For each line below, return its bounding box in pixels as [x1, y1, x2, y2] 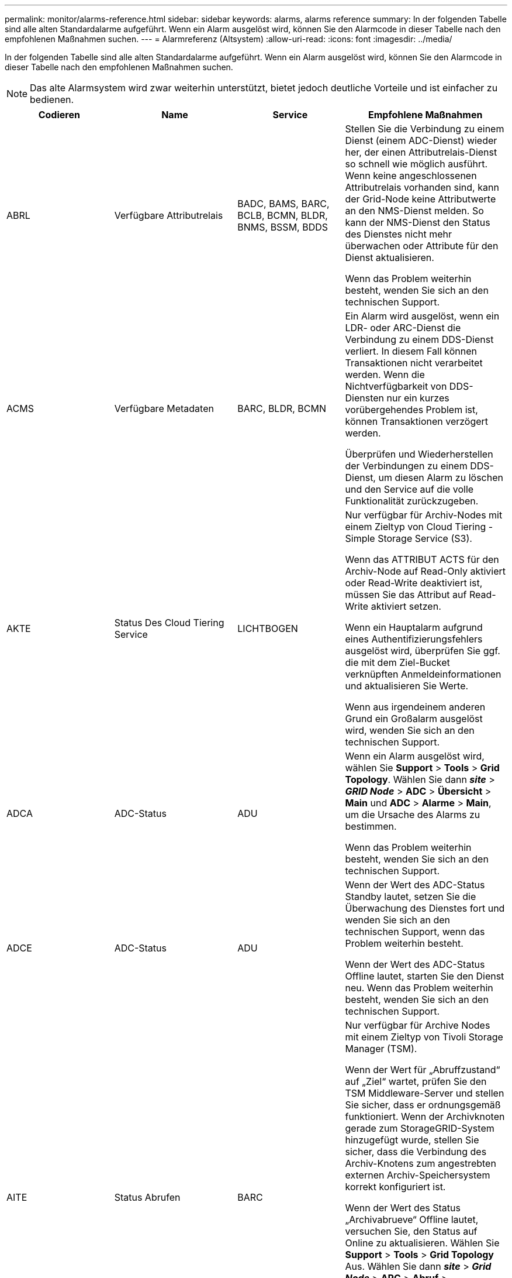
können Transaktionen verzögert [345, 415, 489, 427]
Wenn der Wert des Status [345, 1202, 461, 1214]
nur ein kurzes [386, 392, 449, 404]
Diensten [345, 392, 384, 404]
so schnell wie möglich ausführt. [345, 158, 488, 170]
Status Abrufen [114, 1191, 181, 1203]
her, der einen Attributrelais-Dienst [345, 146, 497, 158]
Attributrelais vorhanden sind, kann [345, 181, 499, 193]
